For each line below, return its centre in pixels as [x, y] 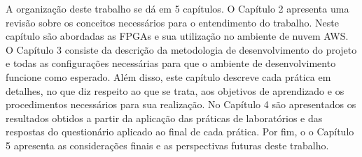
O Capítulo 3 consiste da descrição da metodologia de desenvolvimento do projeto [181, 49]
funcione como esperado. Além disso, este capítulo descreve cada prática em [168, 76]
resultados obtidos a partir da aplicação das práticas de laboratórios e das [164, 118]
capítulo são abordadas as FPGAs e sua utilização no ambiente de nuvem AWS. [177, 36]
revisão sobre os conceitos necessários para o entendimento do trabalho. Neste [172, 22]
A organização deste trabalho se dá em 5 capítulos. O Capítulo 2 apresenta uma [177, 8]
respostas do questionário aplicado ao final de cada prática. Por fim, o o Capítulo [180, 132]
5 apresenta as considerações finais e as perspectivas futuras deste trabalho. [167, 145]
